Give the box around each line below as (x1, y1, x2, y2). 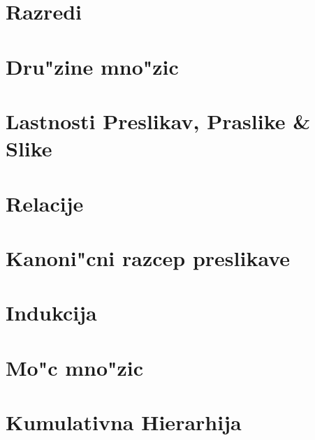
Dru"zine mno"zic (6, 52, 179, 80)
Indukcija (6, 298, 97, 327)
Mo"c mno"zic (6, 353, 144, 381)
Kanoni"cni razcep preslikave (6, 243, 291, 272)
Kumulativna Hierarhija (6, 408, 242, 436)
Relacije (6, 189, 84, 217)
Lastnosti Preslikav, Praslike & (6, 106, 311, 135)
